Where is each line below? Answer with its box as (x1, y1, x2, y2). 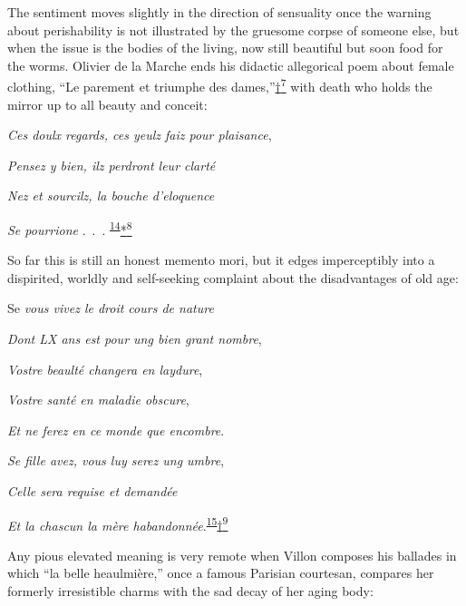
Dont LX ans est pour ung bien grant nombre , (7, 329, 262, 348)
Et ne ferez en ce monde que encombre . (7, 420, 225, 439)
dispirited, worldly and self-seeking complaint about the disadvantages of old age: (7, 268, 459, 287)
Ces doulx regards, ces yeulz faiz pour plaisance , (7, 125, 272, 144)
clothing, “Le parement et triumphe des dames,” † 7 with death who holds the (7, 74, 432, 96)
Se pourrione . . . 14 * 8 (7, 218, 132, 239)
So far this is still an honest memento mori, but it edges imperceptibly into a (7, 250, 435, 269)
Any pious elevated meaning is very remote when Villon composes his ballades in (7, 545, 457, 564)
